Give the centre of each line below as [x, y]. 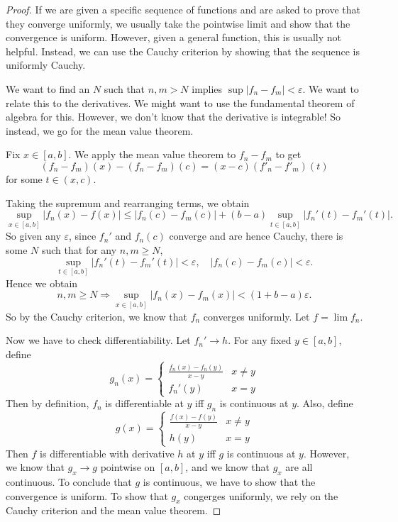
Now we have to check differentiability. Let [98, 340]
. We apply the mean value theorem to [152, 154]
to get [288, 154]
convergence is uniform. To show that [87, 495]
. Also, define [325, 403]
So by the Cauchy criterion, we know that [96, 316]
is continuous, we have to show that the [229, 481]
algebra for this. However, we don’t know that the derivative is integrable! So [173, 117]
